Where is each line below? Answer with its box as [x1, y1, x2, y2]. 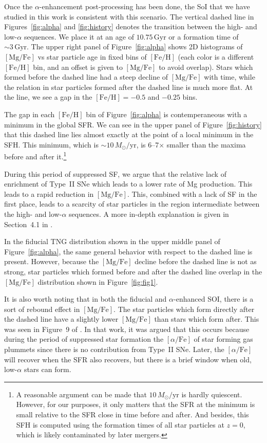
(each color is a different [178, 51, 254, 62]
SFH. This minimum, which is [4, 139, 99, 150]
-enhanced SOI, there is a [174, 293, 254, 304]
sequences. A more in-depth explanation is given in [69, 208, 229, 219]
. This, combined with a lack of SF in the [127, 188, 257, 199]
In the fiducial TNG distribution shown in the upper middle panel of [4, 236, 220, 247]
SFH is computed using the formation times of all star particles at [16, 419, 224, 430]
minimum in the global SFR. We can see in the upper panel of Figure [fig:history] [4, 119, 262, 130]
